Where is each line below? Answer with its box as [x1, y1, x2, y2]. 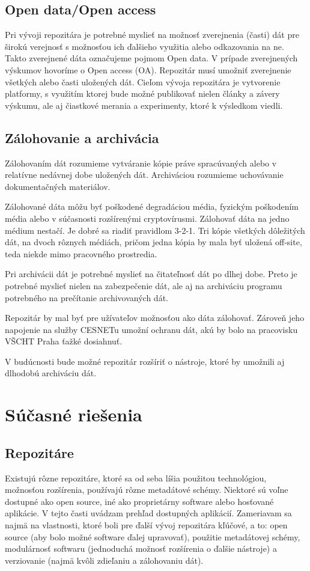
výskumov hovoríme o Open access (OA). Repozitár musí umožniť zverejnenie [5, 63, 291, 76]
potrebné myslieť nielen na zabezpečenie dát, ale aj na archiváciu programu [5, 279, 282, 292]
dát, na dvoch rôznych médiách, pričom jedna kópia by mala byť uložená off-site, [5, 236, 302, 248]
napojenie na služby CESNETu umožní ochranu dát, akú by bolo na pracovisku [5, 323, 298, 335]
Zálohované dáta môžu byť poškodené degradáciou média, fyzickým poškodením [5, 200, 299, 213]
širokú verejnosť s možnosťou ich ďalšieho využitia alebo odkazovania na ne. [5, 40, 284, 52]
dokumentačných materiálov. [5, 180, 111, 192]
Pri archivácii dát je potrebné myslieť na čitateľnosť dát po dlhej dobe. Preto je [5, 267, 297, 280]
